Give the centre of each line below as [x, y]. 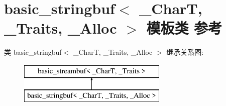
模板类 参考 [184, 28]
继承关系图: [185, 52]
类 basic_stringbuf [33, 52]
